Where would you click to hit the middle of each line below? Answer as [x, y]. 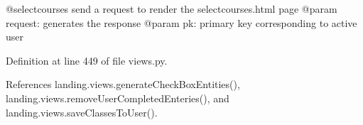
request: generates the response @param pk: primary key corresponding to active [181, 22]
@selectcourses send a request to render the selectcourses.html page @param [172, 9]
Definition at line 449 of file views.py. [87, 60]
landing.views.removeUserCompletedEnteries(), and [118, 98]
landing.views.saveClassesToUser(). [82, 112]
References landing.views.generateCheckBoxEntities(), [123, 84]
